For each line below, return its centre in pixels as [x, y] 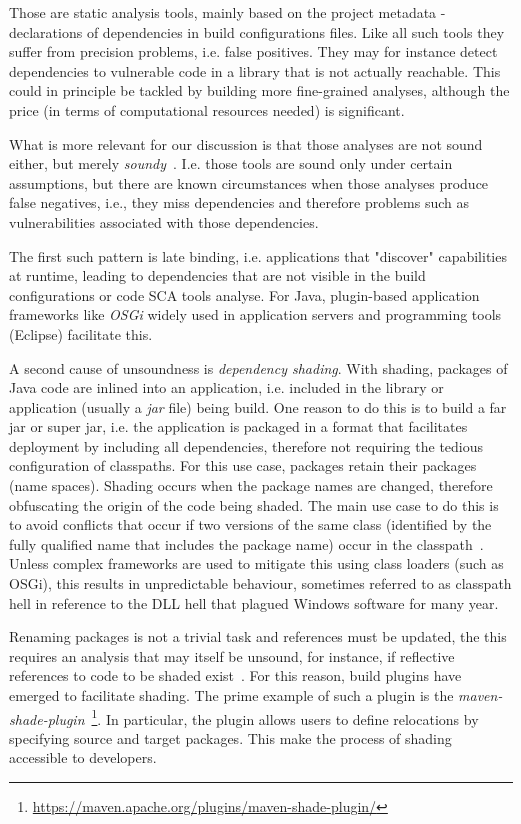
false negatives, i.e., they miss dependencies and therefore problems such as [239, 202]
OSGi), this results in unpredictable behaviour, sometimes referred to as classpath [260, 583]
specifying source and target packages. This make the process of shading [230, 737]
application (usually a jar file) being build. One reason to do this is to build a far [258, 406]
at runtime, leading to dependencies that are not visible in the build [217, 275]
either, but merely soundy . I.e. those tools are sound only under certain [231, 163]
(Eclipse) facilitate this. [81, 333]
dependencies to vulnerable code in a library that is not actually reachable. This [255, 70]
